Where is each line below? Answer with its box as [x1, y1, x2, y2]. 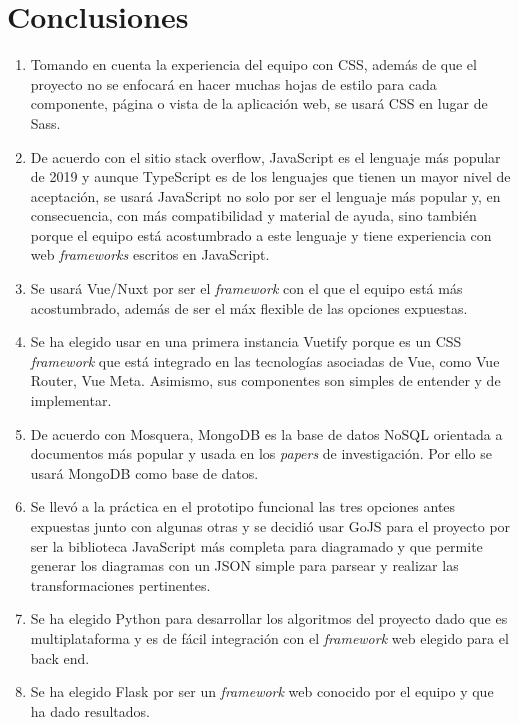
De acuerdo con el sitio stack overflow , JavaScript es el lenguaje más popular [30, 146, 501, 167]
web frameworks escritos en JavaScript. [30, 244, 270, 265]
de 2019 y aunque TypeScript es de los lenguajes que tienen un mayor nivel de [30, 166, 511, 187]
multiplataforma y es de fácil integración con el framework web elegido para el [30, 627, 509, 648]
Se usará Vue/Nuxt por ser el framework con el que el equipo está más [30, 278, 463, 299]
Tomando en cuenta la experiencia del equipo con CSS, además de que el [30, 54, 477, 75]
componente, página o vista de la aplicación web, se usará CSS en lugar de [30, 93, 488, 114]
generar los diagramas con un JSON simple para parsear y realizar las [30, 555, 459, 576]
